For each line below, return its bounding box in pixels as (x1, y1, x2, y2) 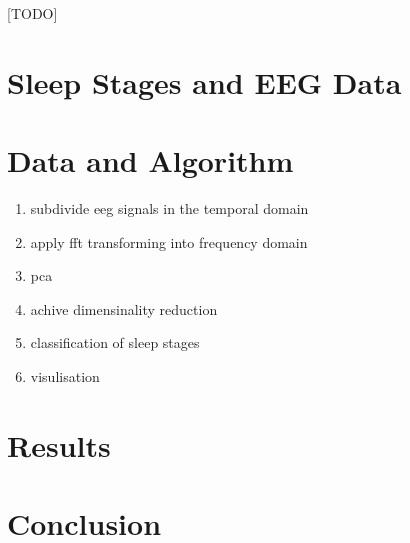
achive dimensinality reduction (30, 298, 218, 319)
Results (7, 424, 111, 465)
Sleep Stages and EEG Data (7, 61, 402, 102)
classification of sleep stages (30, 332, 200, 353)
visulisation (30, 366, 100, 387)
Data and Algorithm (7, 140, 294, 181)
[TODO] (7, 3, 58, 23)
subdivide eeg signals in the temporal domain (30, 198, 309, 219)
